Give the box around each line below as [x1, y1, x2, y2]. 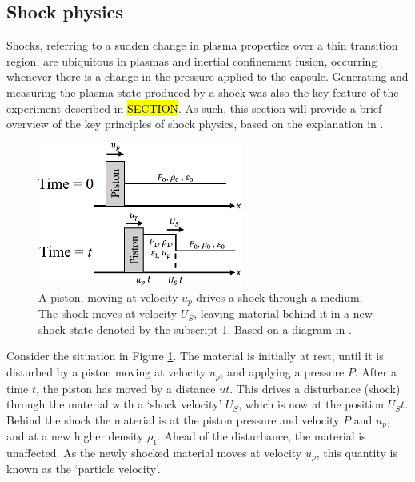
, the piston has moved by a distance [35, 380, 216, 396]
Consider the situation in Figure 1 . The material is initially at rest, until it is [6, 347, 384, 364]
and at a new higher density [6, 428, 144, 444]
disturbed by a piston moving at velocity [6, 364, 206, 380]
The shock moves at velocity [38, 305, 178, 322]
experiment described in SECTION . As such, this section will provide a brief [6, 99, 382, 116]
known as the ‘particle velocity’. [6, 460, 162, 477]
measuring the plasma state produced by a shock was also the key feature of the [6, 83, 399, 100]
